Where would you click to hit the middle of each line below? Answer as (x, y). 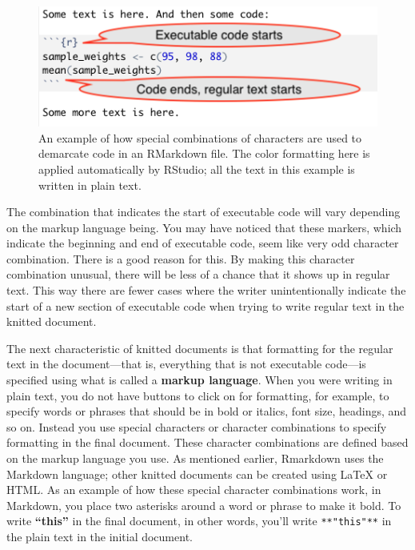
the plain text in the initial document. (100, 537)
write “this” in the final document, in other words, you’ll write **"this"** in (199, 521)
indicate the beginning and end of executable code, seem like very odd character (203, 243)
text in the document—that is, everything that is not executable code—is (186, 364)
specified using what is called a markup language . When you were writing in (200, 380)
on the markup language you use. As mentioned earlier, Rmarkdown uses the (195, 458)
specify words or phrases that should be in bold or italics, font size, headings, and (207, 411)
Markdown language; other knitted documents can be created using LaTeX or (197, 474)
